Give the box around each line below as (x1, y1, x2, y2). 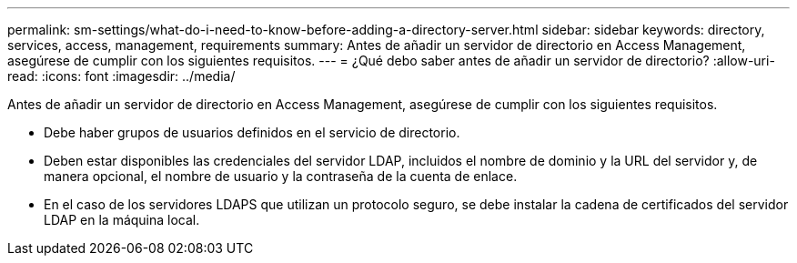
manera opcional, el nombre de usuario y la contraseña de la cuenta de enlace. (44, 168, 518, 184)
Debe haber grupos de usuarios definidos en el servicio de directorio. (44, 125, 460, 140)
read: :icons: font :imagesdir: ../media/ (7, 68, 236, 84)
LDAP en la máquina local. (44, 212, 200, 228)
